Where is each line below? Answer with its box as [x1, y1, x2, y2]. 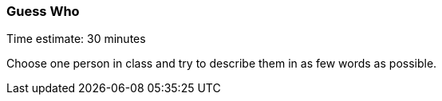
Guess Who [6, 3, 80, 19]
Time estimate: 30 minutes [6, 32, 146, 46]
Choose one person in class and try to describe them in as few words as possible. [6, 56, 437, 71]
